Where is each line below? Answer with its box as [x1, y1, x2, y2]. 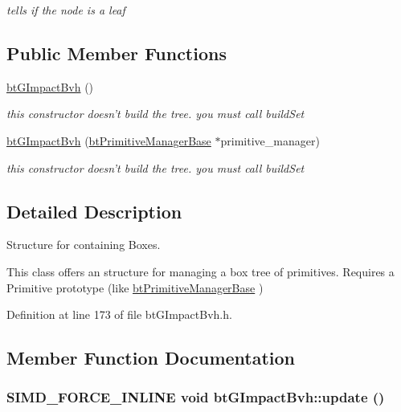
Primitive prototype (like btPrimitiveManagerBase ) [6, 279, 264, 296]
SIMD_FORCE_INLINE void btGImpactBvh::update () [6, 387, 385, 407]
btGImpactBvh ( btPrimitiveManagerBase [6, 132, 211, 149]
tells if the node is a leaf [6, 2, 125, 18]
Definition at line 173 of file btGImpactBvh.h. [6, 306, 232, 323]
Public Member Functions [6, 40, 227, 65]
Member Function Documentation [6, 345, 296, 370]
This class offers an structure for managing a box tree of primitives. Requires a [6, 263, 395, 279]
